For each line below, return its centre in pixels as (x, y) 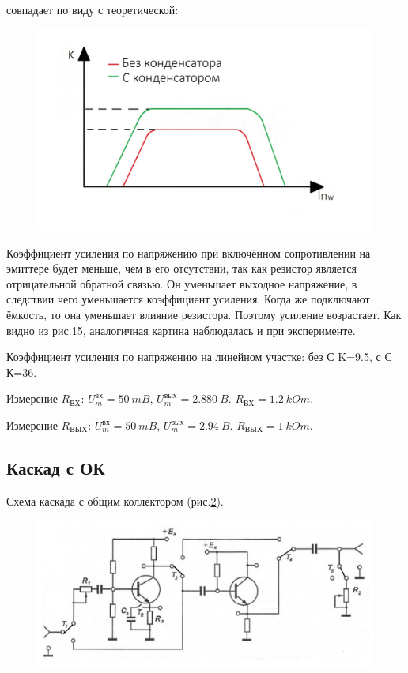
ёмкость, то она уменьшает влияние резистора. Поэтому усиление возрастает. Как (204, 315)
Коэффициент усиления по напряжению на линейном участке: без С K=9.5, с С (199, 357)
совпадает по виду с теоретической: (93, 9)
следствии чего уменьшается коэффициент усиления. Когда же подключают (188, 299)
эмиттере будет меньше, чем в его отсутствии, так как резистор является (182, 268)
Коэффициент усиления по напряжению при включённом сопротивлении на (189, 252)
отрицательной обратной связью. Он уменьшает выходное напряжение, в (182, 283)
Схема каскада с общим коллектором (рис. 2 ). (115, 500)
